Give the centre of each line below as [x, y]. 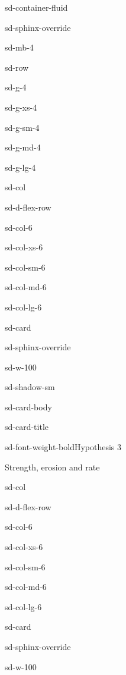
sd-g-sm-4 [22, 127]
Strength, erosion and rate [52, 467]
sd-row [17, 67]
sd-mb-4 [19, 47]
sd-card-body [28, 406]
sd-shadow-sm [30, 387]
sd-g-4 [16, 87]
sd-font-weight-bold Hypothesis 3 [63, 447]
